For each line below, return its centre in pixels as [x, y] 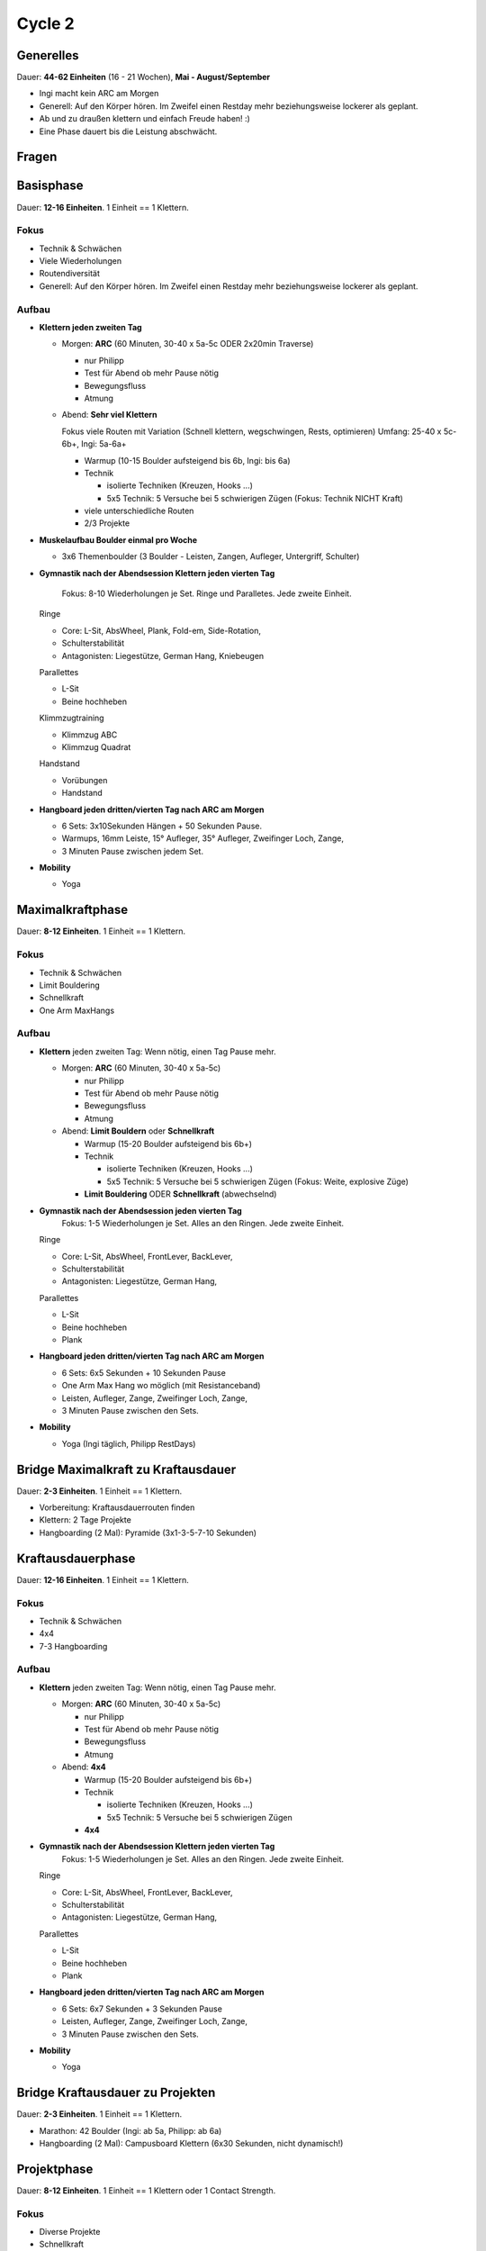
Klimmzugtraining [72, 718]
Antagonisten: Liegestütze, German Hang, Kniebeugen [163, 655]
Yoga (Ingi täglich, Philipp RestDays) [129, 1443]
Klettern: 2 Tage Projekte [85, 1520]
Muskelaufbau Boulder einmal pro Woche [118, 539]
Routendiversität [70, 274]
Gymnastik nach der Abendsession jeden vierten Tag [140, 1210]
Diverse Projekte [70, 2232]
